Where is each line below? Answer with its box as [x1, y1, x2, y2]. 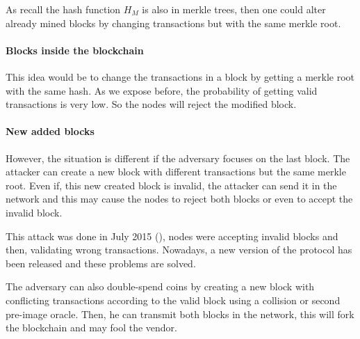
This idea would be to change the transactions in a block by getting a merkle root [6, 69, 354, 84]
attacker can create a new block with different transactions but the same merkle [6, 164, 346, 179]
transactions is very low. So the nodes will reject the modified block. [6, 97, 297, 111]
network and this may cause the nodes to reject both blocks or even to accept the [6, 191, 353, 206]
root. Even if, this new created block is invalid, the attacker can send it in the [6, 178, 337, 192]
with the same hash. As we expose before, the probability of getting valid [6, 83, 318, 97]
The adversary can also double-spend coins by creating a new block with [6, 279, 315, 294]
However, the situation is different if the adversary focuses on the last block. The [6, 150, 350, 165]
